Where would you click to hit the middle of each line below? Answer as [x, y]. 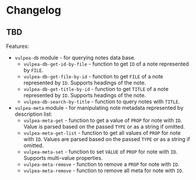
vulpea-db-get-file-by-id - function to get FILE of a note [93, 76]
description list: [33, 114]
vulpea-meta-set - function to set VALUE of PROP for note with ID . [100, 152]
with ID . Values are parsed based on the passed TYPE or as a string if [107, 139]
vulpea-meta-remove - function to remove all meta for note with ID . [104, 171]
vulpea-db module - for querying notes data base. [75, 58]
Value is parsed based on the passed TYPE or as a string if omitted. [104, 127]
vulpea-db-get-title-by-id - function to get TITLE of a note [96, 89]
